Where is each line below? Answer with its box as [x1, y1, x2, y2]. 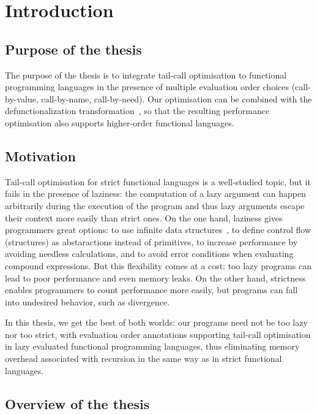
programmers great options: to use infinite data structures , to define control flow [5, 223, 311, 236]
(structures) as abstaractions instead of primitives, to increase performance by [5, 235, 298, 248]
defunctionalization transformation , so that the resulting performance [5, 104, 270, 117]
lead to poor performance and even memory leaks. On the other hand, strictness [5, 271, 306, 284]
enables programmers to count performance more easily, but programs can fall [5, 283, 298, 296]
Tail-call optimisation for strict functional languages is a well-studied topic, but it [5, 175, 311, 188]
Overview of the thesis [5, 394, 150, 413]
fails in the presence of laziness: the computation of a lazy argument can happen [5, 187, 306, 200]
